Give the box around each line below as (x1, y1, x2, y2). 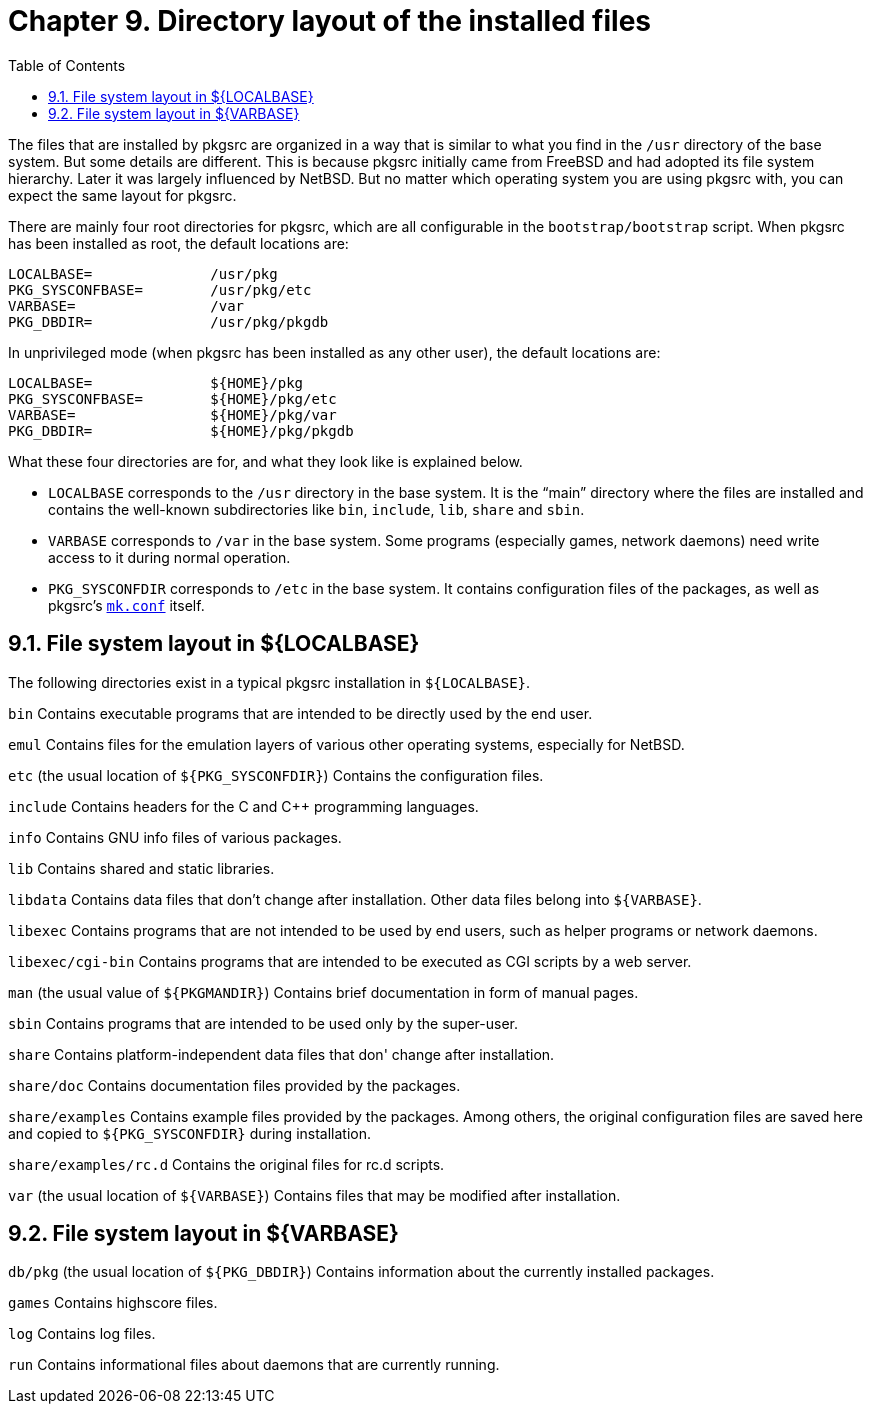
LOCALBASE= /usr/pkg (8, 265, 278, 282)
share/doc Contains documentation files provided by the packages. (8, 1076, 461, 1094)
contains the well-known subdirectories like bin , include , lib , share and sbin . (48, 500, 585, 518)
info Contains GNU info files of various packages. (8, 828, 342, 846)
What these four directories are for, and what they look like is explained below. (8, 452, 523, 470)
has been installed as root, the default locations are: (8, 234, 349, 252)
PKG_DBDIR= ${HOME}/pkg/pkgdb (8, 422, 354, 439)
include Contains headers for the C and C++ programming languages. (8, 797, 479, 815)
